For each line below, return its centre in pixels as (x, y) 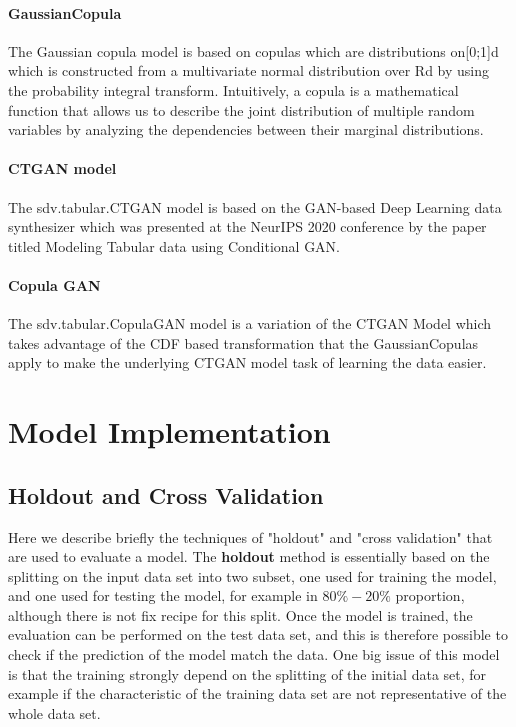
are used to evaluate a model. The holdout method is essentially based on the (249, 556)
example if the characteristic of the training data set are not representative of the (257, 693)
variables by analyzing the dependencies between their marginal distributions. (246, 129)
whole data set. (54, 712)
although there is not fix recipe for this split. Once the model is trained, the (240, 614)
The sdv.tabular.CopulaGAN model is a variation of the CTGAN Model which (250, 323)
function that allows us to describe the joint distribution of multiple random (241, 109)
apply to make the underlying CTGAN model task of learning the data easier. (247, 362)
